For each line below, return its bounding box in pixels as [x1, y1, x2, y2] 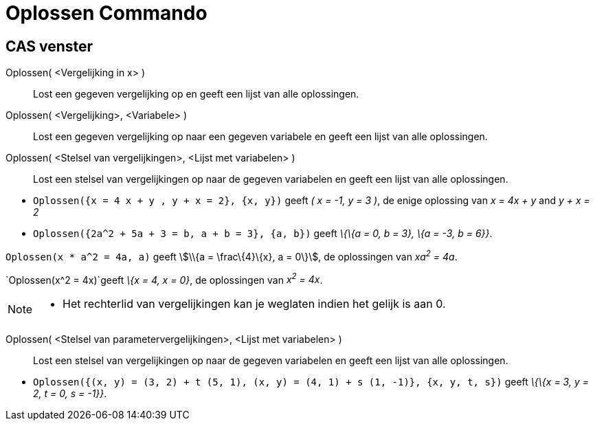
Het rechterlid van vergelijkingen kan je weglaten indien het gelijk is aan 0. [63, 297, 446, 311]
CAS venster [5, 37, 93, 55]
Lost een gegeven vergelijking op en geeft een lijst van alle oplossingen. [33, 88, 359, 100]
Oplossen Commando [5, 1, 207, 25]
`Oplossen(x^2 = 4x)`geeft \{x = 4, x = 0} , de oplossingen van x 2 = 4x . [5, 271, 323, 286]
